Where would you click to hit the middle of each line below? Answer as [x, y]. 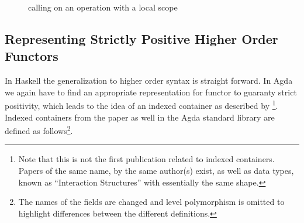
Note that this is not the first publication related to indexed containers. [146, 159]
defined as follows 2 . [39, 130]
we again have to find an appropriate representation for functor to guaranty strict [151, 92]
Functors [32, 56]
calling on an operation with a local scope [103, 7]
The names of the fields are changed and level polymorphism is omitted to [151, 202]
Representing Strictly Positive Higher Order [141, 38]
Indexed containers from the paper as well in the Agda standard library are [140, 117]
